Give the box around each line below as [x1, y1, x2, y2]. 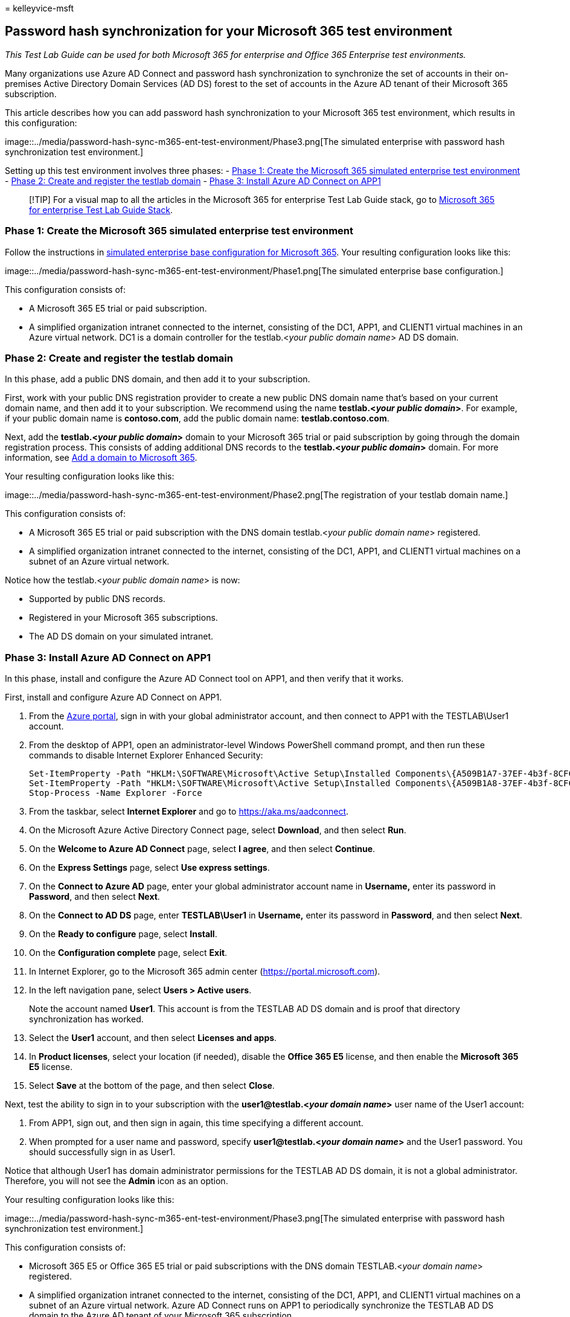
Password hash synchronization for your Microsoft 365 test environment [5, 24, 452, 39]
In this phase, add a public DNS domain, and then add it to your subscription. [5, 374, 310, 385]
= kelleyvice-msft [5, 3, 74, 13]
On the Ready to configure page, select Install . [29, 929, 217, 940]
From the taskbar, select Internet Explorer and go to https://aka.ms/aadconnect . [29, 806, 349, 817]
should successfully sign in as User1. [29, 1147, 176, 1158]
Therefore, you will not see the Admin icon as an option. [5, 1176, 228, 1187]
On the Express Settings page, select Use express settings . [29, 862, 270, 873]
